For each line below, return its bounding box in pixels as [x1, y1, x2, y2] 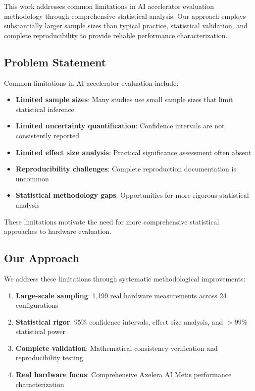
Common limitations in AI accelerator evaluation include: [4, 77, 179, 88]
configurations [15, 300, 58, 310]
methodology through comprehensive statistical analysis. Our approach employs [4, 10, 246, 21]
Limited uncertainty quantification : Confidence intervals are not [15, 120, 225, 131]
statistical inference [15, 104, 74, 114]
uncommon [15, 173, 49, 183]
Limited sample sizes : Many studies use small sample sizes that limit [15, 94, 233, 105]
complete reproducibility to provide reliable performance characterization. [4, 30, 228, 40]
